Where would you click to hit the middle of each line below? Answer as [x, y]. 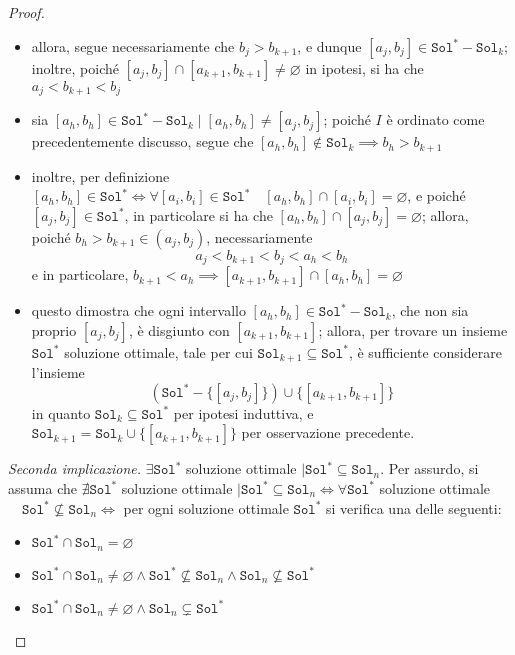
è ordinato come [435, 119]
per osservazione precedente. [328, 432]
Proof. [26, 12]
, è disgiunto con [179, 329]
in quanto [61, 412]
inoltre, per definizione [100, 175]
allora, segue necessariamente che [133, 45]
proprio [54, 329]
